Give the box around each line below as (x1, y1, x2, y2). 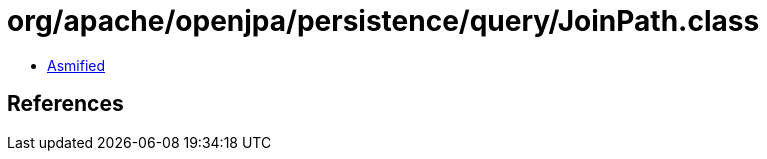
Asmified (47, 56, 106, 74)
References (7, 91, 124, 117)
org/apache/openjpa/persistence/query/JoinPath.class (7, 4, 760, 38)
